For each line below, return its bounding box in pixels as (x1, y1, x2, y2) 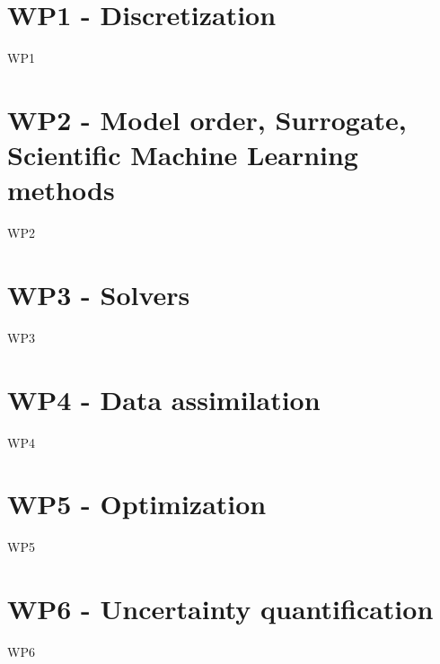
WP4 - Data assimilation (7, 380, 321, 417)
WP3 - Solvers (7, 276, 190, 312)
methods (7, 171, 115, 208)
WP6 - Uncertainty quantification (7, 590, 434, 627)
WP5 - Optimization (7, 485, 267, 522)
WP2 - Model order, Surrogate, (7, 100, 407, 137)
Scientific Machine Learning (7, 136, 358, 173)
